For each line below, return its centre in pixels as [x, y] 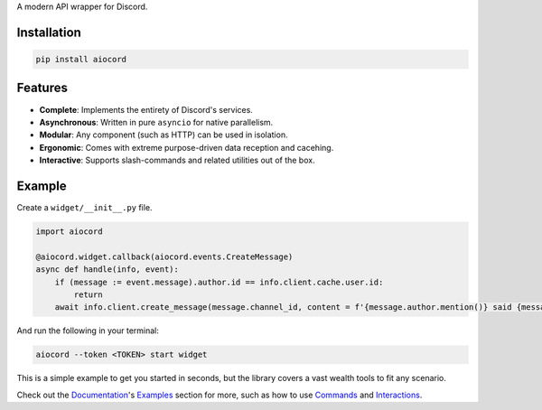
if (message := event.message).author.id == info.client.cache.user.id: [219, 282]
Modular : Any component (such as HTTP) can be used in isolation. [164, 135]
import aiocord [69, 231]
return [88, 294]
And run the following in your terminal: [88, 331]
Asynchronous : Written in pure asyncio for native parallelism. [156, 122]
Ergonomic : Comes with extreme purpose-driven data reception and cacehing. [187, 147]
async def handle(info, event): [107, 270]
